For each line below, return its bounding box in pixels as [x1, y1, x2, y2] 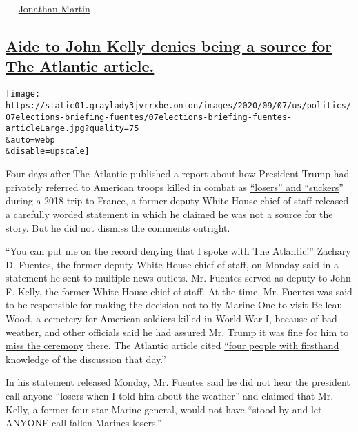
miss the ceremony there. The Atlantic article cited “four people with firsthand [6, 338, 339, 353]
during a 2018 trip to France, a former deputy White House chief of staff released [6, 193, 349, 208]
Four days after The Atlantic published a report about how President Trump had [6, 166, 350, 181]
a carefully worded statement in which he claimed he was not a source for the [6, 206, 333, 221]
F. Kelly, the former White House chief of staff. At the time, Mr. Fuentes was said [6, 284, 352, 298]
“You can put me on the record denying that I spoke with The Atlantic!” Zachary [6, 244, 351, 258]
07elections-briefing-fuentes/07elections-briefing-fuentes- [6, 112, 292, 122]
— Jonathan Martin [6, 1, 90, 15]
